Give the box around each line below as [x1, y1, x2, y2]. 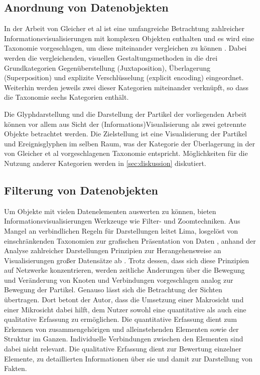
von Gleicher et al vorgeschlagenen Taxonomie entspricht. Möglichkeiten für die [4, 148, 248, 158]
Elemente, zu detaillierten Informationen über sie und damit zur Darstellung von [4, 353, 253, 363]
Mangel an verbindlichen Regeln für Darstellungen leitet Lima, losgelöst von [4, 225, 238, 236]
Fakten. [4, 363, 27, 373]
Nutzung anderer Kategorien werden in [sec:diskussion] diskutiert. [4, 157, 206, 168]
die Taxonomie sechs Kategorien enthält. [4, 92, 129, 102]
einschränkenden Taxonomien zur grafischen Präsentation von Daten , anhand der [4, 235, 256, 246]
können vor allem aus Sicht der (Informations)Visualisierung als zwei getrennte [4, 118, 246, 129]
